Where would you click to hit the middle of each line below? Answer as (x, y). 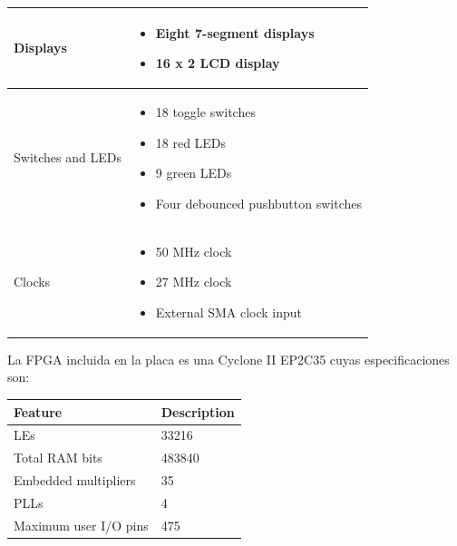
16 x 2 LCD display (218, 63)
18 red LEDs (191, 142)
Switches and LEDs (68, 157)
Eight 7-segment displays (235, 32)
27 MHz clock (194, 282)
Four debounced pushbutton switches (258, 203)
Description (198, 411)
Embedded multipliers (75, 480)
